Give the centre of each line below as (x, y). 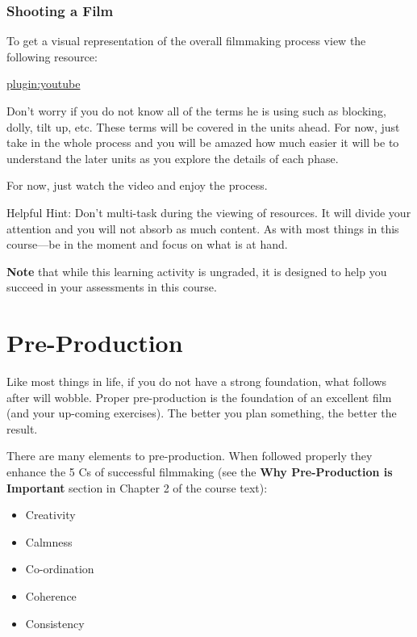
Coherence (51, 596)
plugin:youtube (44, 84)
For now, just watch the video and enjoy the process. (137, 185)
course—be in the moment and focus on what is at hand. (147, 244)
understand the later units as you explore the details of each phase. (173, 158)
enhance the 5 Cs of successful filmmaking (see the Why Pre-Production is (200, 472)
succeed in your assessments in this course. (112, 287)
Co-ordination (60, 569)
